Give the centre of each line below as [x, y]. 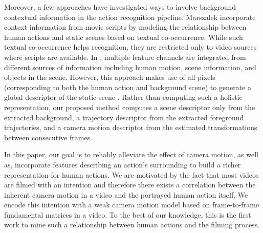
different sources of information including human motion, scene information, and [130, 67]
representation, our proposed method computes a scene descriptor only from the [130, 107]
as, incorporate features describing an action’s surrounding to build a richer [123, 164]
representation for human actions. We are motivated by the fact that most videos [131, 174]
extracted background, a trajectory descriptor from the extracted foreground [124, 117]
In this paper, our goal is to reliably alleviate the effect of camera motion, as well [131, 154]
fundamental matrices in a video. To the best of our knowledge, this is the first [128, 214]
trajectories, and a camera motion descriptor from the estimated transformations [131, 127]
